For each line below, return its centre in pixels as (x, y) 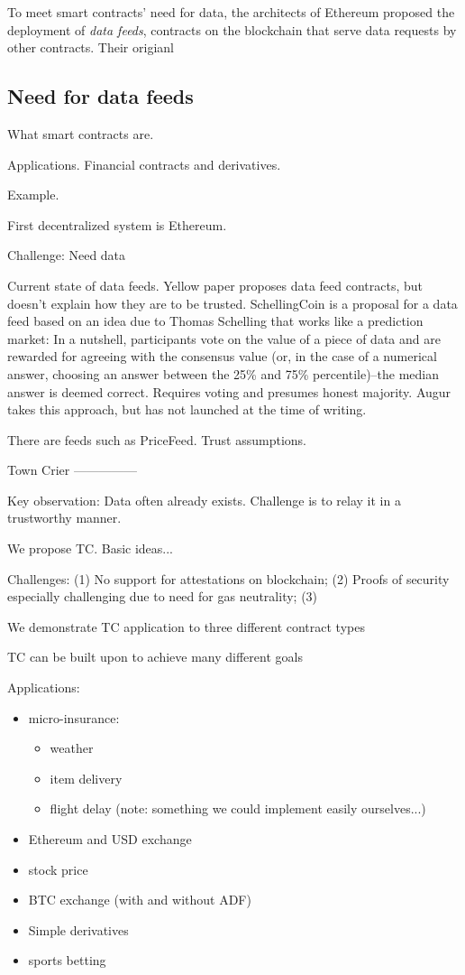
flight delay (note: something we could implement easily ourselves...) (238, 808)
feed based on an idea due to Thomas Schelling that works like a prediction (215, 321)
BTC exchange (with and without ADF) (140, 900)
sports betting (67, 960)
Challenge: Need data (67, 255)
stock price (58, 869)
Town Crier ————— (72, 470)
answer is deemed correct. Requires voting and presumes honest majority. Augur (229, 391)
